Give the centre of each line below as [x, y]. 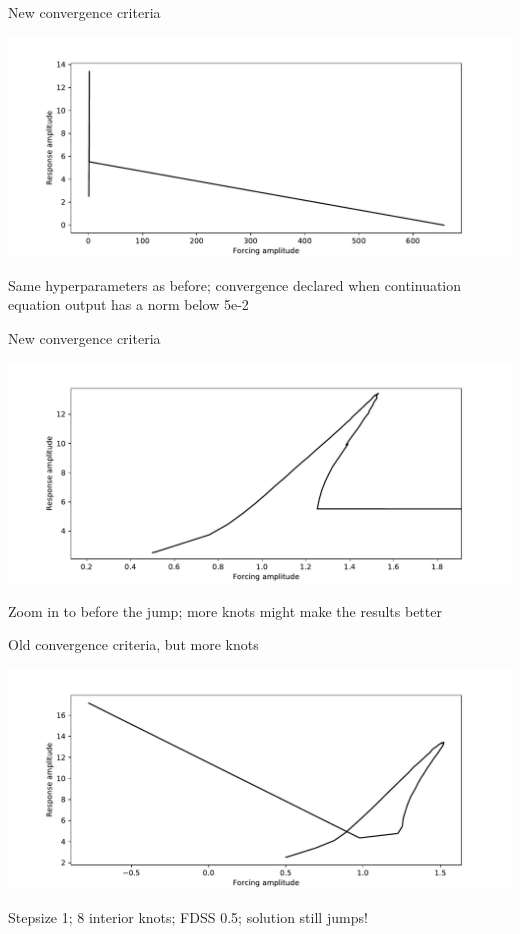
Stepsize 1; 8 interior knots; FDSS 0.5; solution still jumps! [188, 916]
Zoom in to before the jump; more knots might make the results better [225, 610]
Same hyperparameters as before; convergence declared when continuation [235, 284]
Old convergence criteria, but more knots [133, 644]
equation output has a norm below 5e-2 [128, 304]
